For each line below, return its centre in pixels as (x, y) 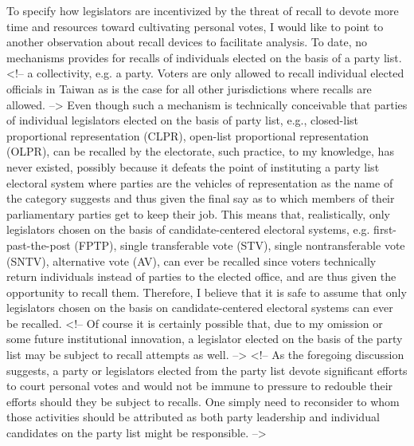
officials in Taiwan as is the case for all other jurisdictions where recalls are (189, 88)
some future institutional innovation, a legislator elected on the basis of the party (205, 339)
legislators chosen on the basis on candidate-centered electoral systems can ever (200, 308)
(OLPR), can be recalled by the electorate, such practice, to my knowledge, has (200, 151)
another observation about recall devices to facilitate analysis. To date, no (187, 42)
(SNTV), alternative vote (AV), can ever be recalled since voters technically (191, 260)
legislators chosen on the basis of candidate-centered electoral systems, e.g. (188, 229)
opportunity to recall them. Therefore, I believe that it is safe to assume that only (207, 292)
